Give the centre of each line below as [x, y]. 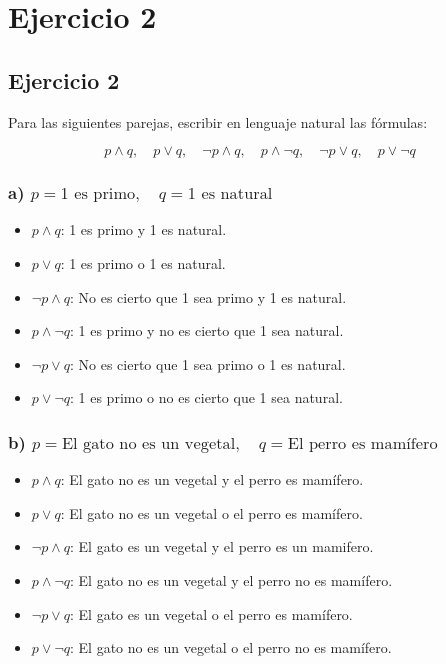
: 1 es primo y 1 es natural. [143, 229]
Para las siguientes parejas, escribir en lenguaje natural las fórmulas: [218, 121]
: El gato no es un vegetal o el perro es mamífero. [211, 512]
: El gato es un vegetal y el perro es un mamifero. [222, 546]
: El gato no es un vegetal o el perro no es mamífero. [231, 647]
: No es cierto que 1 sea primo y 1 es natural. [208, 296]
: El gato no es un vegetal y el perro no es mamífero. [231, 579]
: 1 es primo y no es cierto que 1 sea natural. [207, 330]
